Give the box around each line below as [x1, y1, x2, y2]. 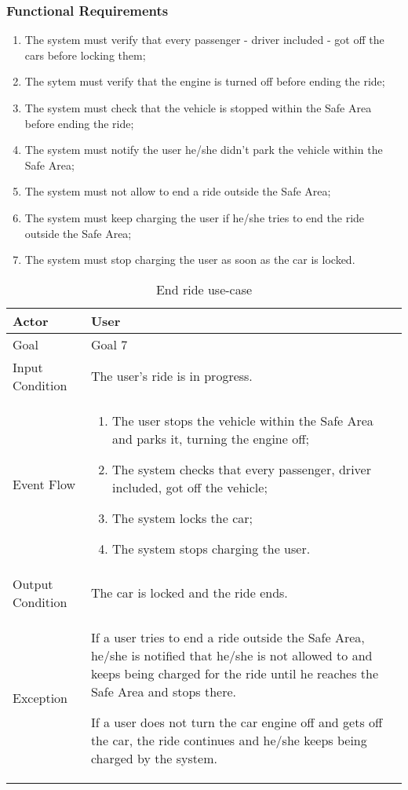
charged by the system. [90, 748, 217, 767]
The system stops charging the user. [112, 539, 311, 558]
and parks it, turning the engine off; [112, 429, 309, 448]
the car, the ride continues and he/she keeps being [90, 730, 367, 749]
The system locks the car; [112, 508, 253, 527]
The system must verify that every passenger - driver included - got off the [24, 31, 384, 48]
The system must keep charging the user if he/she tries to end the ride [24, 209, 365, 225]
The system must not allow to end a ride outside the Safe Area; [24, 183, 331, 199]
